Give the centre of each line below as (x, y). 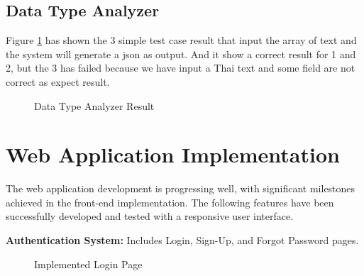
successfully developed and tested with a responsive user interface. (150, 216)
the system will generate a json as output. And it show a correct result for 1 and (181, 54)
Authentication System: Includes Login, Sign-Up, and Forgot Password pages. (182, 240)
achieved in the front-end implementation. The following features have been (170, 202)
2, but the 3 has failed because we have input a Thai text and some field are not (181, 68)
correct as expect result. (58, 81)
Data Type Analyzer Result (94, 105)
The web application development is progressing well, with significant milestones (181, 188)
